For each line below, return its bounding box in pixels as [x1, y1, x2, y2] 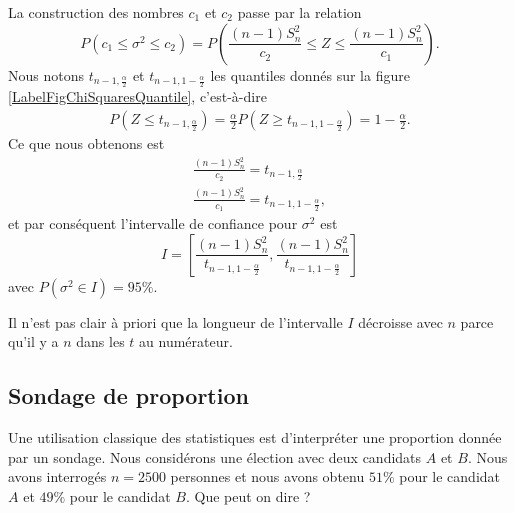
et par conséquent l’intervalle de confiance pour [8, 213, 298, 234]
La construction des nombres [8, 2, 184, 22]
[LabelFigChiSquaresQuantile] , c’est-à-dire [8, 86, 267, 107]
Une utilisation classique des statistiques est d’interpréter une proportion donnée [8, 427, 502, 448]
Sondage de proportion [8, 380, 249, 411]
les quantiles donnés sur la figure [210, 64, 410, 85]
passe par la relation [237, 2, 362, 22]
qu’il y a [8, 331, 59, 352]
